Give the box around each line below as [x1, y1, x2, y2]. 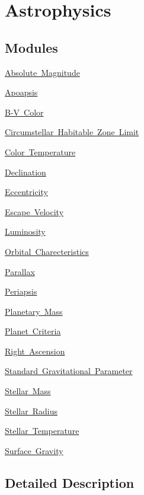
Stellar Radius [5, 404, 57, 417]
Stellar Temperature [5, 424, 79, 437]
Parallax [5, 265, 35, 277]
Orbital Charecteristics [5, 245, 89, 257]
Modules [5, 38, 58, 56]
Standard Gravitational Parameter [5, 365, 133, 377]
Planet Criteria [5, 325, 61, 337]
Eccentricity [5, 186, 48, 198]
